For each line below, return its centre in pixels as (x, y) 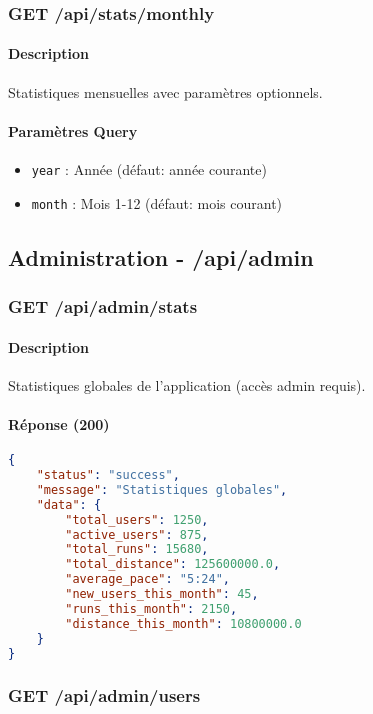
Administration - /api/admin (161, 256)
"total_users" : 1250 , (137, 519)
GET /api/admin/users (104, 695)
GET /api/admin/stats (103, 306)
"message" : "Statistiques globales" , (162, 489)
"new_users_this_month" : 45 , (162, 594)
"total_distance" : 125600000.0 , (173, 564)
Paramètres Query (73, 130)
